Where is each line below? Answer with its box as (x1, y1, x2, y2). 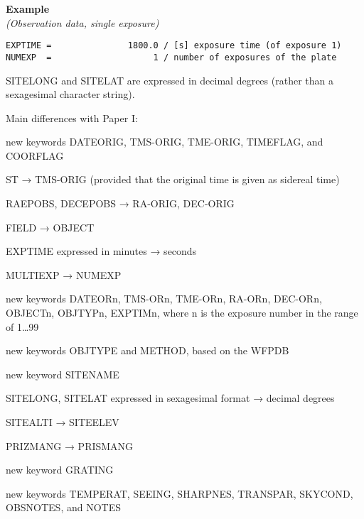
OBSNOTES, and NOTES (6, 500, 122, 515)
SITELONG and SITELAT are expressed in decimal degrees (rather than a (6, 72, 333, 87)
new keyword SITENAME (6, 366, 119, 381)
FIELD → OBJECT (6, 219, 95, 234)
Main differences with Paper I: (6, 110, 138, 125)
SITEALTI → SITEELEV (6, 415, 119, 429)
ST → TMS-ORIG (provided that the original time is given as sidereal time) (6, 172, 340, 187)
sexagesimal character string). (6, 87, 135, 102)
